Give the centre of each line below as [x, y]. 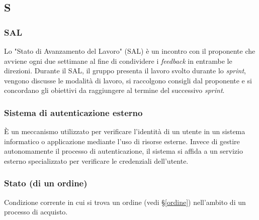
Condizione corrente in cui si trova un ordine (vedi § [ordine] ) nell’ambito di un [125, 202]
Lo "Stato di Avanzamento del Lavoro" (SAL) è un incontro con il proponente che [130, 51]
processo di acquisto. [36, 212]
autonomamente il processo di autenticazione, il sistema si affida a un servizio [123, 151]
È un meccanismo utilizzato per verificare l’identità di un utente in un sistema [125, 131]
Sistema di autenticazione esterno [73, 112]
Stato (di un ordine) [46, 183]
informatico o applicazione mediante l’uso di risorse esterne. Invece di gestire [122, 141]
